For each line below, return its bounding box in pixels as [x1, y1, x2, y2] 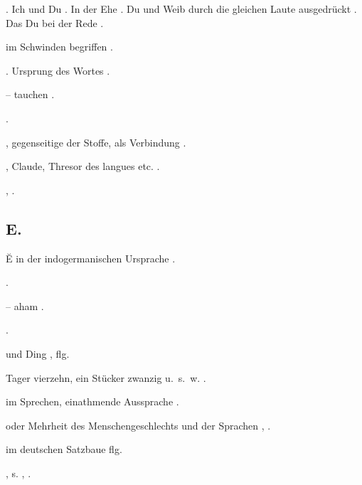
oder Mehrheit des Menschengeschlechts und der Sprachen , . [6, 417, 271, 432]
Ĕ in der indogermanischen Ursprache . [6, 250, 176, 265]
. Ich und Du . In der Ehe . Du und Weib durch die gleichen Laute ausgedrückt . [6, 1, 357, 16]
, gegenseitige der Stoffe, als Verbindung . [6, 134, 186, 149]
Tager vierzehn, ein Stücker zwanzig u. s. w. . [6, 370, 206, 385]
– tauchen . [6, 87, 55, 102]
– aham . [6, 298, 44, 313]
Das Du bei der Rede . [6, 15, 104, 30]
